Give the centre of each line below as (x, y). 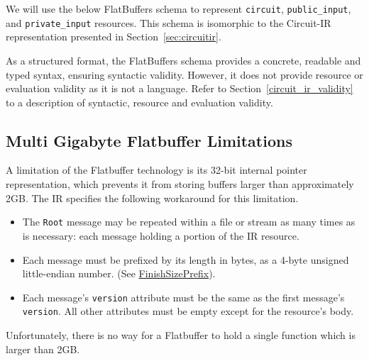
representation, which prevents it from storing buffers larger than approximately (180, 184)
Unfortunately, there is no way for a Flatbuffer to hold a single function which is (181, 335)
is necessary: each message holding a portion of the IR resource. (161, 235)
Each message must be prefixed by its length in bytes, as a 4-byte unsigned (186, 259)
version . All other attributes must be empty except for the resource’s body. (188, 311)
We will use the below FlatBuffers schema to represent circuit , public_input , (178, 9)
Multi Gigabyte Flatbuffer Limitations (149, 140)
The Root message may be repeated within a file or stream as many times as (189, 222)
